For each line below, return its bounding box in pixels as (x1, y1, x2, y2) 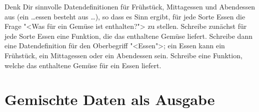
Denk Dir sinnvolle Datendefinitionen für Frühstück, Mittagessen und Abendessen (4, 1, 255, 11)
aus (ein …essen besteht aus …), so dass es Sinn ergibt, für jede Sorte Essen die (4, 11, 245, 21)
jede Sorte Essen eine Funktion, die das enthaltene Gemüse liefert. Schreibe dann (4, 30, 252, 41)
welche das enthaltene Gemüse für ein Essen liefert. (4, 60, 161, 70)
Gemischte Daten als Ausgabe (4, 89, 215, 110)
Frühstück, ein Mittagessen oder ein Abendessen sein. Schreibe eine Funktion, (4, 50, 242, 60)
